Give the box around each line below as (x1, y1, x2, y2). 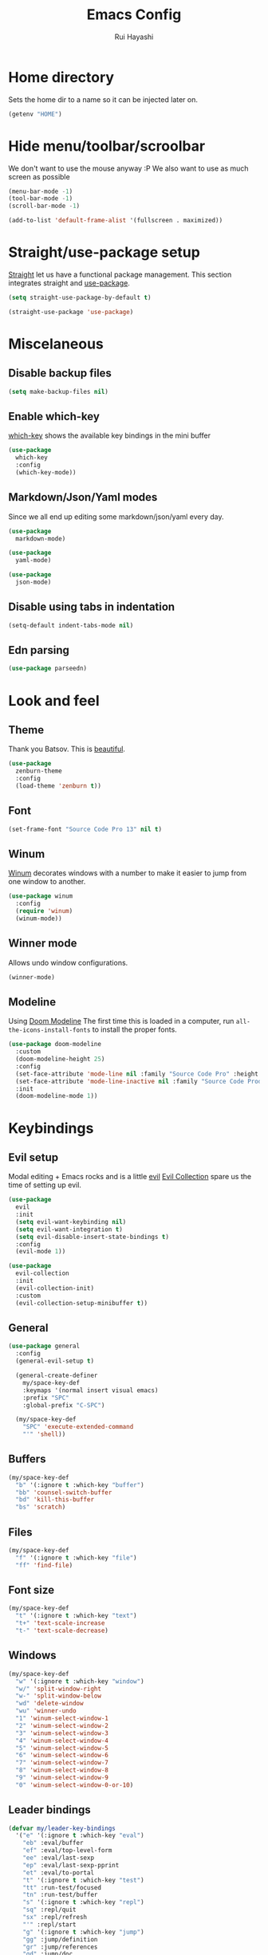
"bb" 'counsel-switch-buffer (15, 1489, 112, 1497)
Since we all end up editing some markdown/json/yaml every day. (8, 512, 225, 521)
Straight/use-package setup (8, 243, 201, 262)
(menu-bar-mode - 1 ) (8, 187, 73, 195)
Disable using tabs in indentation (8, 600, 175, 614)
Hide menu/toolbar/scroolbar (8, 137, 206, 155)
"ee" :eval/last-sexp (22, 1854, 94, 1863)
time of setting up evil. (8, 1180, 82, 1190)
